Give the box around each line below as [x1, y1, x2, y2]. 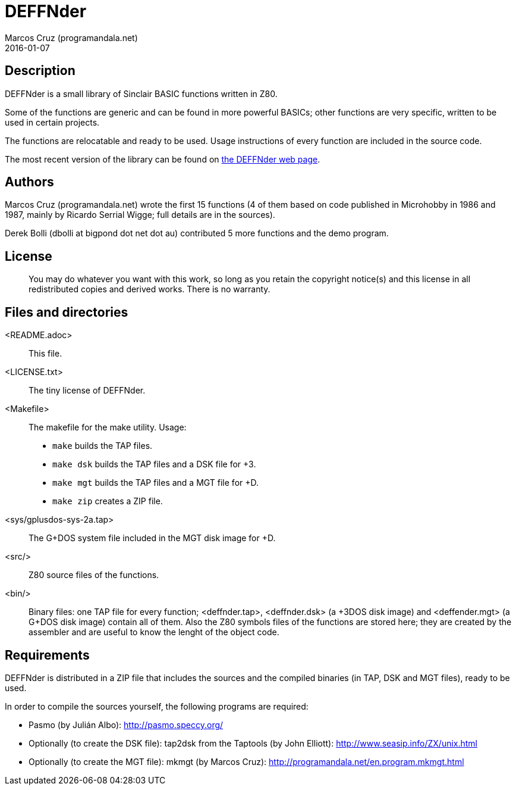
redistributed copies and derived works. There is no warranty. [29, 284, 270, 295]
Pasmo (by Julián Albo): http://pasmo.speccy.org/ [29, 719, 224, 730]
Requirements [5, 647, 90, 663]
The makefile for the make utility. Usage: [29, 422, 187, 433]
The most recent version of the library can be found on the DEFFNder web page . [5, 154, 320, 164]
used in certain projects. [5, 117, 100, 127]
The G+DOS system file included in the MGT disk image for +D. [29, 533, 276, 544]
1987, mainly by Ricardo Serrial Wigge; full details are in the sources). [5, 210, 275, 220]
